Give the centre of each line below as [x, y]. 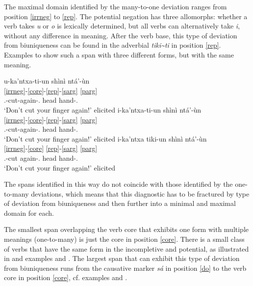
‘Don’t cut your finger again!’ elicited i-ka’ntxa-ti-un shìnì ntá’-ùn [103, 109]
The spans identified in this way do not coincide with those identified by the [118, 184]
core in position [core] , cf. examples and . [66, 277]
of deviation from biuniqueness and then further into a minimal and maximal [120, 203]
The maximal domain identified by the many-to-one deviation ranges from [115, 6]
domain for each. [29, 213]
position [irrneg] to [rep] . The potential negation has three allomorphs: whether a [126, 16]
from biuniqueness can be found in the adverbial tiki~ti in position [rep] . [113, 45]
